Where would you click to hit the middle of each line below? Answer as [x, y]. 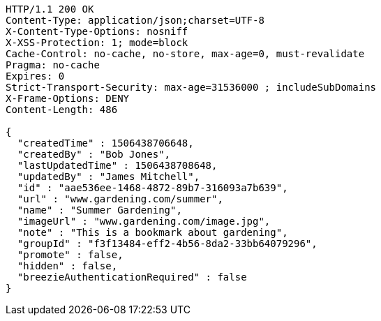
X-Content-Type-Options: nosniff [97, 31]
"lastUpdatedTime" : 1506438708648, [117, 165]
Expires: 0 [35, 76]
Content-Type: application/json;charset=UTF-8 [135, 20]
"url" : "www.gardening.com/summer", [120, 199]
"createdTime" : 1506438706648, [105, 143]
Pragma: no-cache [53, 65]
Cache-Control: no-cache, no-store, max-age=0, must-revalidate [185, 54]
